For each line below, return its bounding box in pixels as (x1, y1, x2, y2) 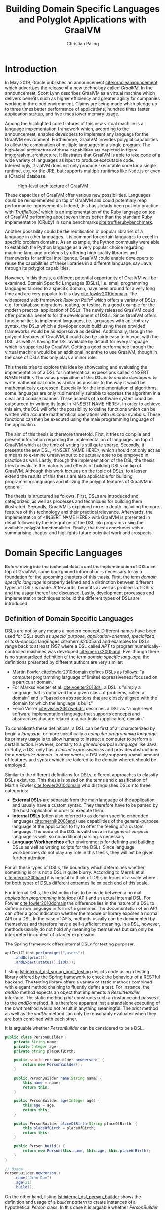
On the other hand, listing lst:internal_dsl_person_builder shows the (5, 1193, 141, 1200)
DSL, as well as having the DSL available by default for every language (5, 339, 148, 344)
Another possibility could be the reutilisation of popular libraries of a (5, 228, 143, 235)
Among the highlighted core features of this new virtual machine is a (5, 120, 144, 126)
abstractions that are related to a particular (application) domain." (12, 716, 145, 721)
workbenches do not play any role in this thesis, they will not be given (12, 849, 154, 855)
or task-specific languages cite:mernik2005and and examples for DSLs (5, 638, 150, 644)
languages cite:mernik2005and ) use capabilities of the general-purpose (12, 818, 159, 824)
